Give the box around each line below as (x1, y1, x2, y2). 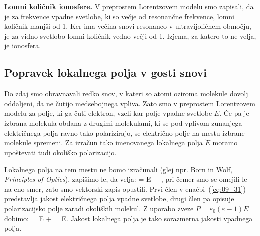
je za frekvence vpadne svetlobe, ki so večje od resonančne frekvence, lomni (4, 11, 234, 21)
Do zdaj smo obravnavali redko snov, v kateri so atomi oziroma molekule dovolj (4, 88, 248, 99)
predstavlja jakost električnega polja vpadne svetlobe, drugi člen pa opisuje (4, 193, 234, 204)
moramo (212, 137, 238, 148)
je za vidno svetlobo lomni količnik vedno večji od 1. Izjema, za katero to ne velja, (4, 30, 256, 41)
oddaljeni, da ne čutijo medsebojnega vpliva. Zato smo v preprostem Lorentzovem (4, 98, 255, 108)
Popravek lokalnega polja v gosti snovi (4, 65, 207, 80)
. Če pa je (219, 108, 249, 118)
